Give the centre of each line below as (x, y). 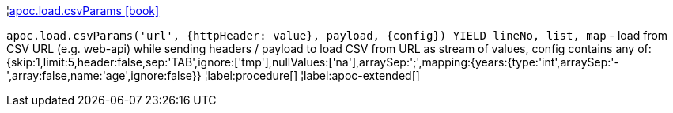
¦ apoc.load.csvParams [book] (83, 11)
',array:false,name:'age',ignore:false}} (104, 75)
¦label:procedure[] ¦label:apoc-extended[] (312, 75)
